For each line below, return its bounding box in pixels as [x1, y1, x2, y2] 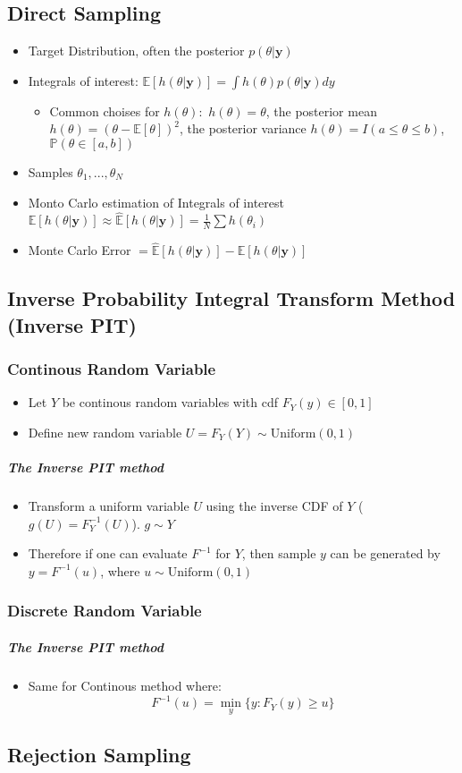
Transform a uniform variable [28, 497, 189, 515]
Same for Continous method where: [28, 675, 222, 694]
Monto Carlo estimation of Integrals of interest [28, 192, 284, 211]
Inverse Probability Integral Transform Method [7, 285, 456, 312]
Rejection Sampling [7, 740, 191, 768]
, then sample [241, 544, 316, 563]
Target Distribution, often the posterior [28, 41, 245, 60]
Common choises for [49, 101, 160, 120]
